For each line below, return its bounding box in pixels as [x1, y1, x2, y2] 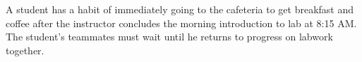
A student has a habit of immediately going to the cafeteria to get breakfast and [6, 2, 354, 16]
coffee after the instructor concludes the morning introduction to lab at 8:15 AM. [6, 15, 357, 30]
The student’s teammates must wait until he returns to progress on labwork [6, 29, 333, 44]
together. [6, 42, 44, 57]
